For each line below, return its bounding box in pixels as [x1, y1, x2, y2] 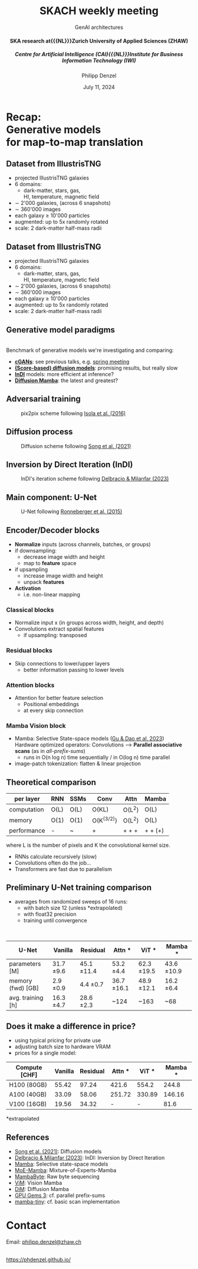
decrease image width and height [23, 553, 105, 560]
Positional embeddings [23, 700, 80, 707]
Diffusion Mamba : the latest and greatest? [14, 377, 118, 384]
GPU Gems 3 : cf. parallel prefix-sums [14, 1192, 105, 1199]
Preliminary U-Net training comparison [6, 883, 152, 893]
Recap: [6, 110, 41, 123]
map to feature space [23, 560, 77, 566]
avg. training [9, 994, 44, 1002]
